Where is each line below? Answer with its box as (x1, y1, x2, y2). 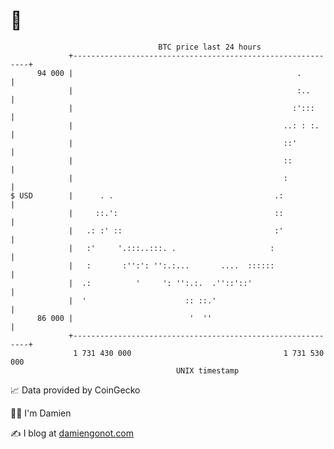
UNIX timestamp (175, 365, 240, 376)
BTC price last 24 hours (158, 42, 262, 52)
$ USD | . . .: (10, 190, 284, 201)
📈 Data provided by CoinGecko (10, 384, 141, 396)
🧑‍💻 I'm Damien (10, 407, 72, 419)
